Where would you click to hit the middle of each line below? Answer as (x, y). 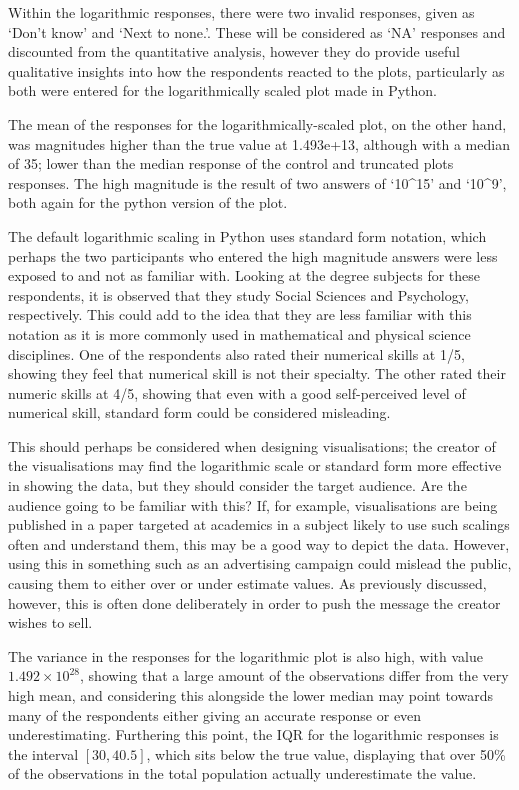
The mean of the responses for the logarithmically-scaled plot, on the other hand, (257, 123)
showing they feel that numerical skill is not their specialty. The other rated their (257, 373)
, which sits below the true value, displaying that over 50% (326, 753)
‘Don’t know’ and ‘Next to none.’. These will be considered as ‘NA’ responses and (257, 31)
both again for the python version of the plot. (148, 202)
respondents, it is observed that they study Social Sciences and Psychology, (238, 294)
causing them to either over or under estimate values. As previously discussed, (247, 583)
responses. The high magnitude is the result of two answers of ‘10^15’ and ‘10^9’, (257, 182)
